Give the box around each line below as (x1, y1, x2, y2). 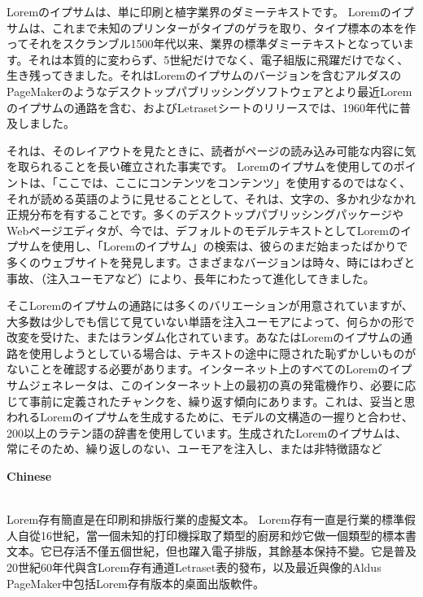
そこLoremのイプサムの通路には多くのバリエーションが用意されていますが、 (7, 297, 413, 314)
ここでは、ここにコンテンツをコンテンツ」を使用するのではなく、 (57, 173, 411, 190)
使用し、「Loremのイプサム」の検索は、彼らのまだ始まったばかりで (51, 237, 408, 255)
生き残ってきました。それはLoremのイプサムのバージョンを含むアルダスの (7, 67, 402, 84)
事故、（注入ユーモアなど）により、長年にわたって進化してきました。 (7, 269, 375, 286)
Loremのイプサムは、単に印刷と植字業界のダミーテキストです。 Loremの (7, 3, 391, 20)
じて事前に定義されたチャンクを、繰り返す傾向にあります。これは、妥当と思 (7, 392, 416, 409)
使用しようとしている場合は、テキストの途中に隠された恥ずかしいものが (28, 344, 416, 361)
